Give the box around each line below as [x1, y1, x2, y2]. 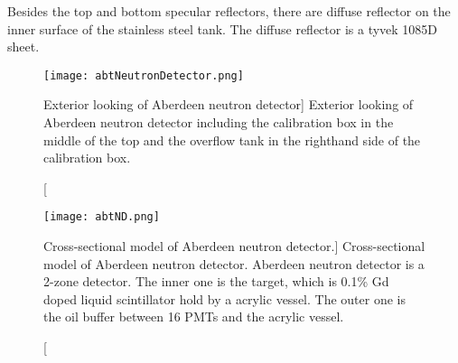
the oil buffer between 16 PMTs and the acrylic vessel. [43, 307, 344, 326]
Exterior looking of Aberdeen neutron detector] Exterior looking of [43, 95, 414, 114]
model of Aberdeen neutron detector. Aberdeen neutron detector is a [43, 254, 425, 273]
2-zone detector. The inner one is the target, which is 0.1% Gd [43, 272, 389, 291]
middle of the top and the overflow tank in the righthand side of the [43, 130, 421, 149]
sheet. [7, 37, 40, 56]
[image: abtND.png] [43, 210, 160, 224]
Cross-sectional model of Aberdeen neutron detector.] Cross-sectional [43, 237, 425, 256]
